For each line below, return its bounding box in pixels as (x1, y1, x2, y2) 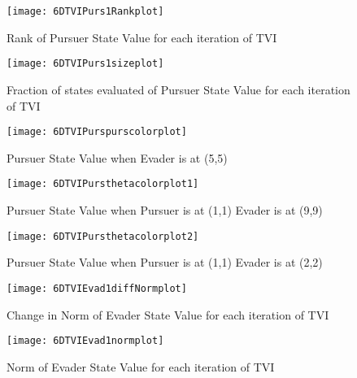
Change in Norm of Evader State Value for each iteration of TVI (7, 306, 329, 323)
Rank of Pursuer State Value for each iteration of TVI (7, 28, 277, 46)
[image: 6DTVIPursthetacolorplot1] (7, 178, 199, 190)
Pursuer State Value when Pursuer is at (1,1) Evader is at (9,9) (7, 202, 323, 218)
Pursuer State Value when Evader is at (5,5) (7, 149, 228, 166)
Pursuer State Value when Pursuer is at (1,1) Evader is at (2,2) (7, 254, 323, 271)
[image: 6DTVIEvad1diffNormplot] (7, 282, 187, 294)
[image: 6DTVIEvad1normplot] (7, 335, 164, 347)
